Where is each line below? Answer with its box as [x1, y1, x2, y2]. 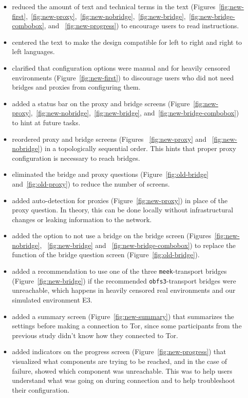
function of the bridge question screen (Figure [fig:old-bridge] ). [12, 249, 200, 260]
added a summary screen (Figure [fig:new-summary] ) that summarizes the [12, 311, 234, 321]
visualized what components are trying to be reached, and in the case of [12, 356, 227, 366]
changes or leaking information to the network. [12, 214, 152, 224]
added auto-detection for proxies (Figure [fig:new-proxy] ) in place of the [12, 195, 228, 205]
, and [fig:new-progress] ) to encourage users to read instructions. [44, 20, 239, 31]
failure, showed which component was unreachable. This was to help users [12, 365, 232, 376]
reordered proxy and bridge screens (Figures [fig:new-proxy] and [12, 133, 207, 144]
